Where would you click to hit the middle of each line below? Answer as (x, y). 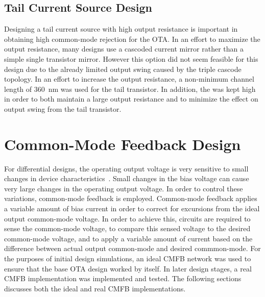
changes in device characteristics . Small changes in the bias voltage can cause (127, 178)
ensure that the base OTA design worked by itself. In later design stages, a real (128, 268)
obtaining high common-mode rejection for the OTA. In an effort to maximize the (132, 39)
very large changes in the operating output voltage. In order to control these (124, 188)
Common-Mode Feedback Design (123, 144)
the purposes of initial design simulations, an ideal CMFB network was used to (128, 258)
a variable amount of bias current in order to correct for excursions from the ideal (132, 208)
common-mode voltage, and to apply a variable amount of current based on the (128, 238)
